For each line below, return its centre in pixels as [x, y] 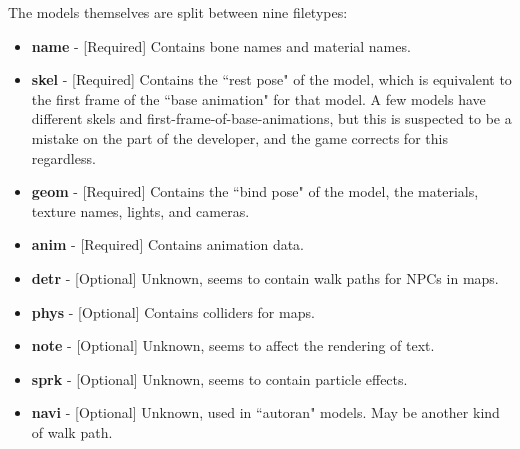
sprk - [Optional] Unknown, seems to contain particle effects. [219, 378]
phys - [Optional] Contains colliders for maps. [173, 311]
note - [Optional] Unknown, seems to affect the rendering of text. [233, 345]
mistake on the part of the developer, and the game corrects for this [239, 137]
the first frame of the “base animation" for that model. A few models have [258, 98]
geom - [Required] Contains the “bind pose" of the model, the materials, [255, 191]
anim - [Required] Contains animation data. [168, 244]
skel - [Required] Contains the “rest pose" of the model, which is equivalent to [271, 79]
